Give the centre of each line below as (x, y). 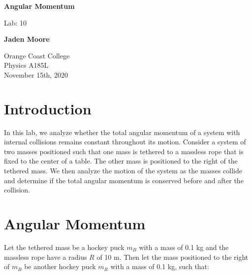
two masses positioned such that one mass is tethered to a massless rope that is (124, 151)
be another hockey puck (60, 266)
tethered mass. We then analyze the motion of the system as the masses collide (123, 171)
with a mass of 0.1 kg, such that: (160, 266)
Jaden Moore (27, 39)
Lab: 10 (16, 22)
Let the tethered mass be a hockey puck (64, 247)
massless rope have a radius (46, 257)
